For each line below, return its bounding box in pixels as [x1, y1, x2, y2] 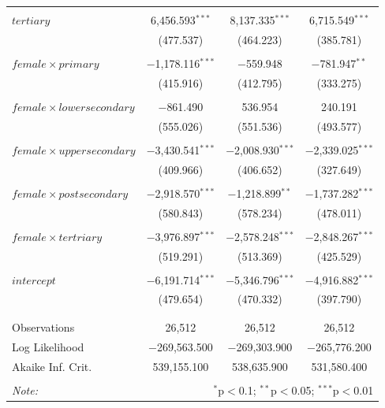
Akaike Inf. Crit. [12, 358, 92, 374]
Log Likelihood [12, 338, 84, 354]
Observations [12, 318, 75, 335]
